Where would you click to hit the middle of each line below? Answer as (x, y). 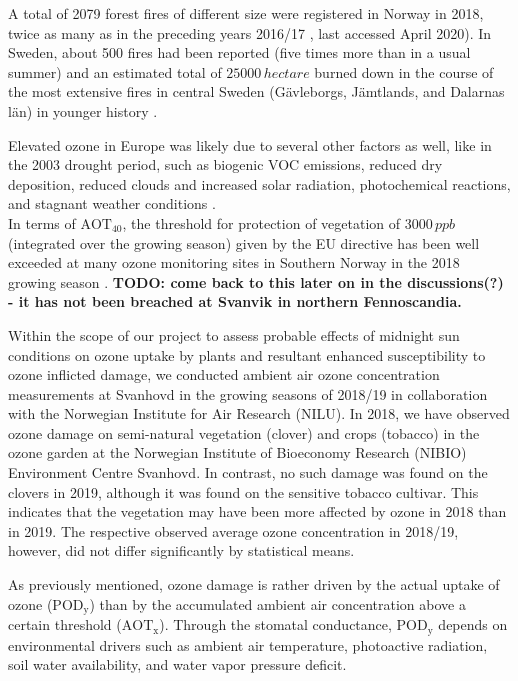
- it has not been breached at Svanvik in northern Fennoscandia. (235, 301)
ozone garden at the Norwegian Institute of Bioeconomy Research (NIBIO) (237, 452)
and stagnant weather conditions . (112, 203)
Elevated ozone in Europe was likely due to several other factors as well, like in (250, 144)
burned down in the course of (404, 71)
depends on (473, 624)
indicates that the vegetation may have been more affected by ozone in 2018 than (257, 511)
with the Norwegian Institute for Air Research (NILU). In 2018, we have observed (259, 413)
